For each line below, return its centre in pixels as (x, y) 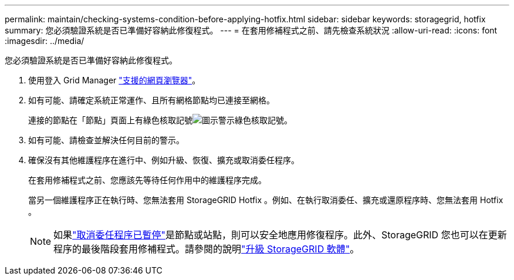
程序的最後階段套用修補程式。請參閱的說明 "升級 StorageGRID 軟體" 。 (207, 249)
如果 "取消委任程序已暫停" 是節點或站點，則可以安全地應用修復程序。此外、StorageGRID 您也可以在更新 (280, 235)
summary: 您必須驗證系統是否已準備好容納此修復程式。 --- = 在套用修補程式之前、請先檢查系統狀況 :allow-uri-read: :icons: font (251, 30)
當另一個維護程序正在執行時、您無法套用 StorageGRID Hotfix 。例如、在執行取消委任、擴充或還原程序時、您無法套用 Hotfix (266, 200)
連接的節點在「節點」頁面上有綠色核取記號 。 (160, 120)
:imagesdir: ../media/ (45, 41)
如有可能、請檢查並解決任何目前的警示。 (106, 140)
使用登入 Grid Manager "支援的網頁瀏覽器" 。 (114, 80)
